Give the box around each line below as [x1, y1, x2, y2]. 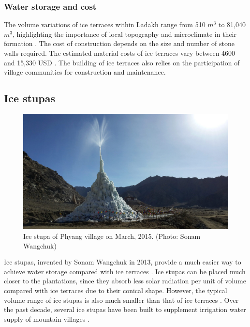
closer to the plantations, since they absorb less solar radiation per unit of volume [4, 276, 246, 286]
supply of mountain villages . [4, 313, 89, 324]
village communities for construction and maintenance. [4, 67, 166, 77]
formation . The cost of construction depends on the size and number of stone [4, 38, 235, 48]
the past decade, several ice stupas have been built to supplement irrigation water [4, 304, 246, 314]
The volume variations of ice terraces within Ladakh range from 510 [4, 19, 206, 30]
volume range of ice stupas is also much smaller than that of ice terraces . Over [4, 295, 239, 305]
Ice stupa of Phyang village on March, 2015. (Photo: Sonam [23, 231, 201, 241]
